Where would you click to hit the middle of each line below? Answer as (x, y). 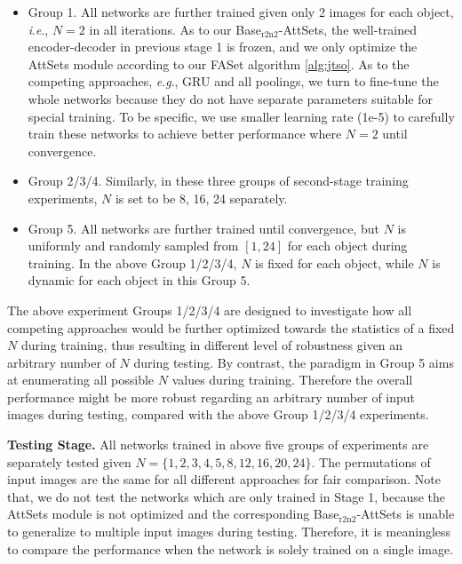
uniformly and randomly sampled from (133, 246)
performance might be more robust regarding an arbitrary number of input (211, 397)
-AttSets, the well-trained (348, 29)
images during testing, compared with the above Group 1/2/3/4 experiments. (218, 414)
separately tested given (69, 461)
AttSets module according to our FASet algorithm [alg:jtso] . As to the (219, 64)
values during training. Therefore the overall (292, 380)
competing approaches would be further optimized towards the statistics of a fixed (231, 327)
